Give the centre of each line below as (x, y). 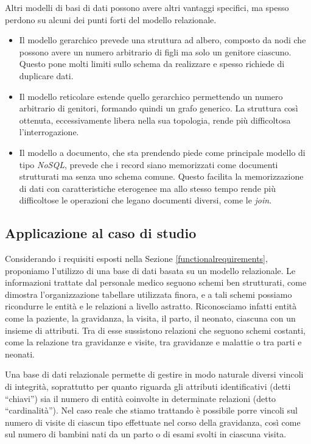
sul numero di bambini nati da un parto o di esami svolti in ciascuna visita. (146, 434)
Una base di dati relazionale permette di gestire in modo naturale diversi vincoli (154, 374)
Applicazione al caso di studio (101, 233)
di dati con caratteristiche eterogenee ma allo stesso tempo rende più (147, 188)
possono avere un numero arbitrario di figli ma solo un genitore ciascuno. (155, 51)
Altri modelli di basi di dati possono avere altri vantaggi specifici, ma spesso (147, 7)
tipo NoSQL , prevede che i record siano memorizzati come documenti (149, 164)
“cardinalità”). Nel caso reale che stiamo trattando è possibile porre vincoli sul (151, 410)
